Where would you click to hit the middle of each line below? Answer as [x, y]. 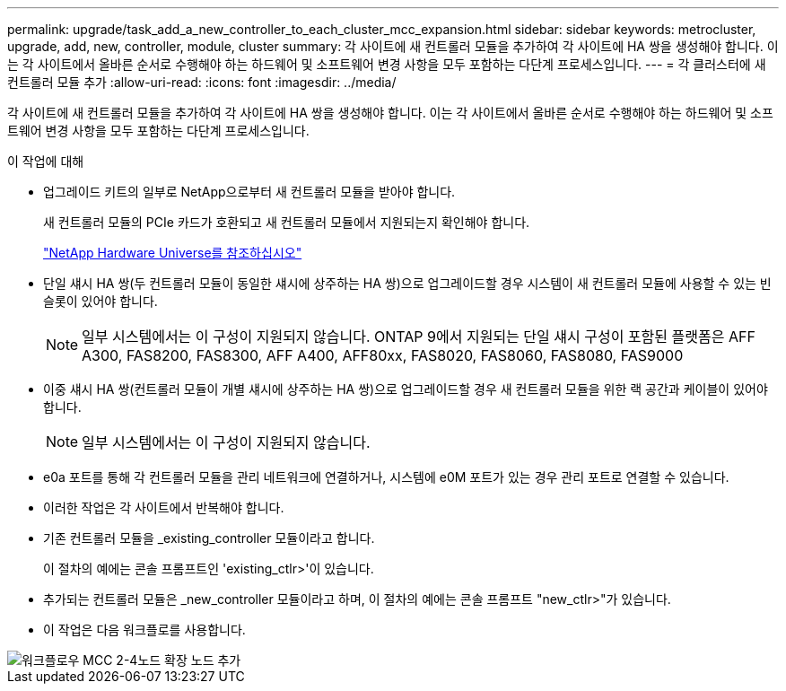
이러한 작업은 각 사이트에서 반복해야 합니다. [164, 507]
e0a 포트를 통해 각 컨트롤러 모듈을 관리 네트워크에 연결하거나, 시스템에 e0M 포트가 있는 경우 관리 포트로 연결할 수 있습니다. [386, 477]
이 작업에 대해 [46, 161]
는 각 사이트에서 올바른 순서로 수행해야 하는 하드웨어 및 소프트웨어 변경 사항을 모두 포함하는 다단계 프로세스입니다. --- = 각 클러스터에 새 [387, 64]
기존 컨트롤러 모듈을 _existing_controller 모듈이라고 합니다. [209, 538]
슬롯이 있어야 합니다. [100, 301]
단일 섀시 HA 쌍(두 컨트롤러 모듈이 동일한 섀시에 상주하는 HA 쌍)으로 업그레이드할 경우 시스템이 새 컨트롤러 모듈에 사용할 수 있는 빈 [407, 283]
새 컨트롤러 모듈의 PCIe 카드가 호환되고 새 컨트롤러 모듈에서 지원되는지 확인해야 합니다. [287, 222]
